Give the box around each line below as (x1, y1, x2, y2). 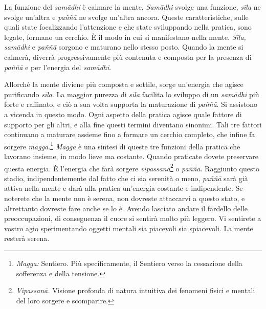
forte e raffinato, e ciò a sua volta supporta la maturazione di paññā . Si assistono (4, 99, 258, 109)
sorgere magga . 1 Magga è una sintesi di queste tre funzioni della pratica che (4, 139, 240, 151)
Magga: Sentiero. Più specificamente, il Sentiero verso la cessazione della (16, 257, 242, 268)
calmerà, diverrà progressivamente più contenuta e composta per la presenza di (4, 51, 252, 62)
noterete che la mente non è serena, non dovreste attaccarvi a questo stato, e (4, 193, 245, 203)
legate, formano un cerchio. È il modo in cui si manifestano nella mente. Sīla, (4, 31, 246, 42)
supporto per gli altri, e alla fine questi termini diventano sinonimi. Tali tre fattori (4, 119, 262, 129)
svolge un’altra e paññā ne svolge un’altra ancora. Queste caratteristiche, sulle (4, 11, 249, 22)
